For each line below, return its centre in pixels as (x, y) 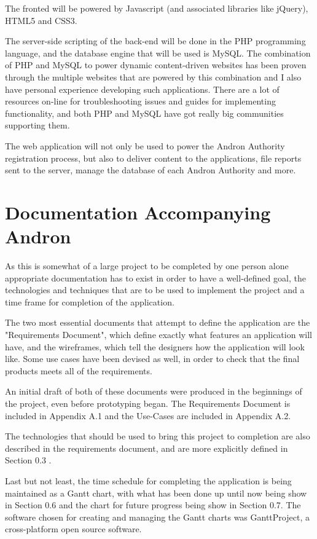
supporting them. (37, 125)
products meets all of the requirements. (79, 370)
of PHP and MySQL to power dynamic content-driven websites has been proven (156, 65)
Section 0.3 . (28, 460)
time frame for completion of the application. (90, 301)
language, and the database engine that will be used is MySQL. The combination (158, 53)
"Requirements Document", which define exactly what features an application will (158, 334)
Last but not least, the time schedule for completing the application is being (148, 480)
